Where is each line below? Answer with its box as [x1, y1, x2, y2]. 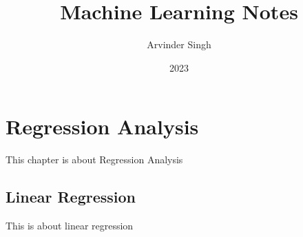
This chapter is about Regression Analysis [6, 152, 183, 167]
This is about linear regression [6, 218, 134, 233]
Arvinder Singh [147, 37, 211, 52]
